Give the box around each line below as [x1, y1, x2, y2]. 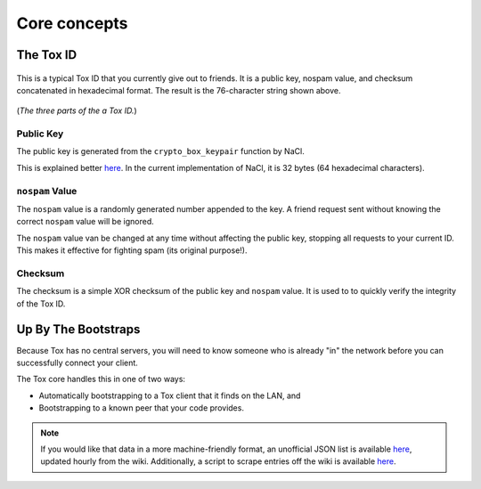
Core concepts [16, 13, 128, 33]
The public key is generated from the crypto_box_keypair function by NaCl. [16, 146, 305, 157]
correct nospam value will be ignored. [16, 216, 155, 227]
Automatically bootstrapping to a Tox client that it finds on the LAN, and [38, 390, 301, 401]
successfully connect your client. [16, 357, 138, 369]
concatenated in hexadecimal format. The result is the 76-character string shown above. [16, 85, 342, 95]
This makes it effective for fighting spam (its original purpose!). [16, 245, 248, 256]
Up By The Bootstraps [16, 322, 141, 337]
